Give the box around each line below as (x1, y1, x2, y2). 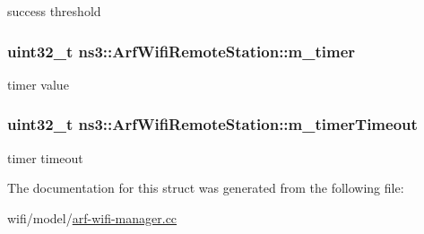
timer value (7, 74, 69, 93)
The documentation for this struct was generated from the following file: (7, 178, 404, 197)
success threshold (7, 2, 101, 20)
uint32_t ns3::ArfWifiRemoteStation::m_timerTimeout (7, 113, 418, 135)
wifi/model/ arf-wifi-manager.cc (7, 208, 177, 227)
